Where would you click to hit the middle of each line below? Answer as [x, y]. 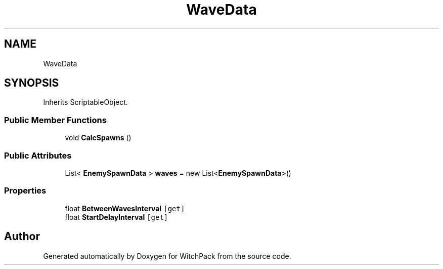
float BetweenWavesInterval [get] [125, 208]
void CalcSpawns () [98, 138]
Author [22, 237]
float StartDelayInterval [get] [117, 217]
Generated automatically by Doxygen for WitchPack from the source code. [167, 256]
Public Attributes [38, 155]
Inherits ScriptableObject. [85, 102]
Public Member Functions [55, 120]
